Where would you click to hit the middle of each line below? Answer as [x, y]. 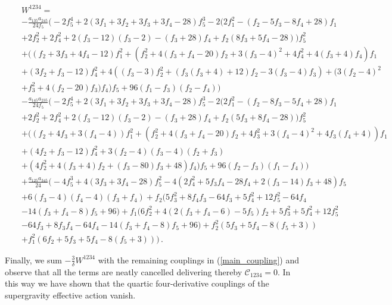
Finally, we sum [33, 260]
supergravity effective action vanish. [70, 295]
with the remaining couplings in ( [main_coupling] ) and [199, 260]
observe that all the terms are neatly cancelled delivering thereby [124, 271]
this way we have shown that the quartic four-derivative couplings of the [137, 283]
